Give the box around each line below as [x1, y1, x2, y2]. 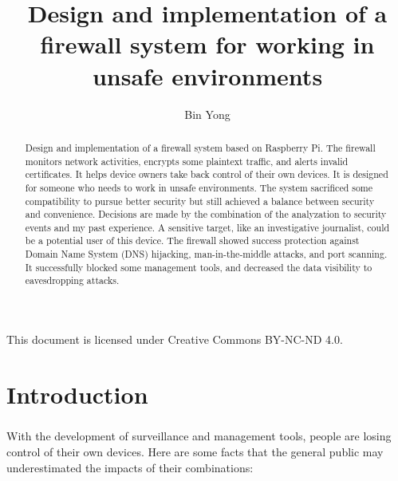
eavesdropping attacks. [25, 274, 120, 287]
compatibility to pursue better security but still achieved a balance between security [25, 194, 375, 207]
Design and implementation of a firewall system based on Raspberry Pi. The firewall [25, 140, 376, 154]
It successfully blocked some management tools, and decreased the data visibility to [25, 260, 372, 274]
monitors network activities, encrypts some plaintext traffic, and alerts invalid [25, 154, 349, 168]
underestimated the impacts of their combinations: [6, 459, 254, 475]
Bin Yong [184, 105, 231, 122]
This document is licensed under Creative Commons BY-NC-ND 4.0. [6, 331, 343, 348]
